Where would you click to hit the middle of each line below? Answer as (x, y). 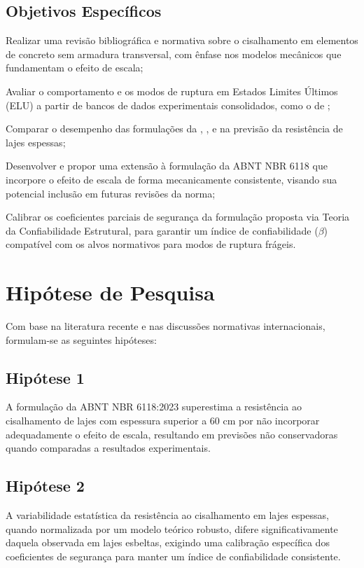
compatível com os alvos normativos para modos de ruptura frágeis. (151, 244)
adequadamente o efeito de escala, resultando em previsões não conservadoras (172, 434)
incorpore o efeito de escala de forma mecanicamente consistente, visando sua (171, 179)
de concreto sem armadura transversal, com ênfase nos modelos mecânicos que (174, 54)
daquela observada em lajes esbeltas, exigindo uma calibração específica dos (168, 542)
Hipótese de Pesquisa (110, 292)
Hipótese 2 (45, 486)
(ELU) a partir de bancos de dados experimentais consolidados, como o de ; (168, 105)
